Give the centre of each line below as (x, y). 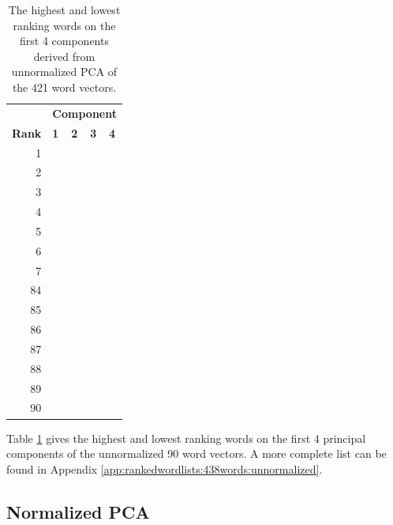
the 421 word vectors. (64, 87)
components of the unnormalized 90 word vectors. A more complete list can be (196, 453)
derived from (64, 56)
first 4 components (64, 41)
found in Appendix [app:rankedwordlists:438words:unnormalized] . (165, 468)
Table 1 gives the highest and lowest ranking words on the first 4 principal (186, 438)
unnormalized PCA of (64, 72)
